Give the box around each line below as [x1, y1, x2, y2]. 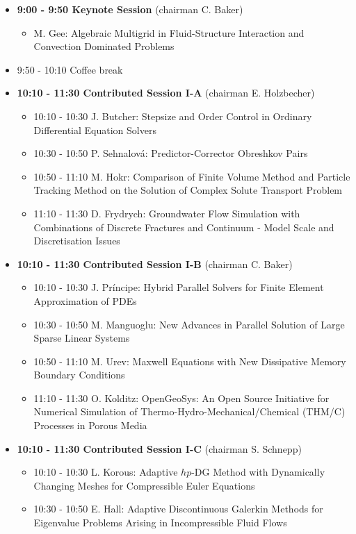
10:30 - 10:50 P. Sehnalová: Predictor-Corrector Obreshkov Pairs [33, 146, 308, 160]
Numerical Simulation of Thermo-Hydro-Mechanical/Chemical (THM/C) [33, 404, 346, 419]
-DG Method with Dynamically [191, 465, 325, 479]
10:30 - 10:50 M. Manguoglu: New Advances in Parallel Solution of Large [33, 317, 345, 331]
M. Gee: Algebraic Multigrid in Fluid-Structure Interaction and [33, 25, 305, 40]
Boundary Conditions [33, 367, 125, 382]
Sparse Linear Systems [33, 331, 130, 345]
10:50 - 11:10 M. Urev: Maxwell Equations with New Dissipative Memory [33, 353, 346, 368]
